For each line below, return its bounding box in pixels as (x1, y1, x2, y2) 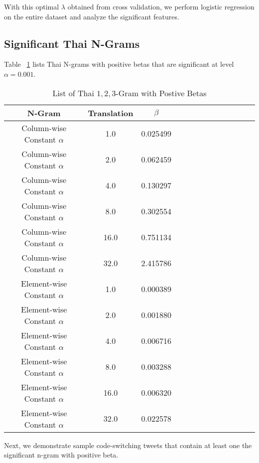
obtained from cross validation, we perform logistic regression (67, 1, 255, 11)
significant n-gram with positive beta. (4, 450, 119, 460)
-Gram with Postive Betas (116, 87, 207, 99)
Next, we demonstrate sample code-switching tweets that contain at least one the (4, 440, 252, 450)
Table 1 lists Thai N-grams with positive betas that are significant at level (4, 59, 234, 69)
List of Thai (52, 87, 94, 99)
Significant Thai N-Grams (4, 35, 140, 51)
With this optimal (4, 1, 59, 11)
